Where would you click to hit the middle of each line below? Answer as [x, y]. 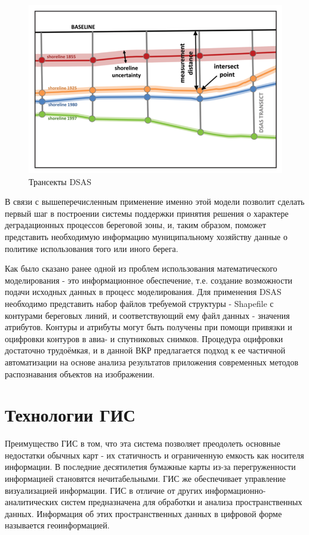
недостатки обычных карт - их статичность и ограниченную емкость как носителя [154, 455]
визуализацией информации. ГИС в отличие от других [104, 490]
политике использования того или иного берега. [92, 248]
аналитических [32, 502]
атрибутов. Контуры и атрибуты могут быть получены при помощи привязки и [149, 327]
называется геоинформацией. [57, 525]
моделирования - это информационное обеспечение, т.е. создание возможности [149, 280]
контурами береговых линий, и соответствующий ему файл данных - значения [147, 315]
